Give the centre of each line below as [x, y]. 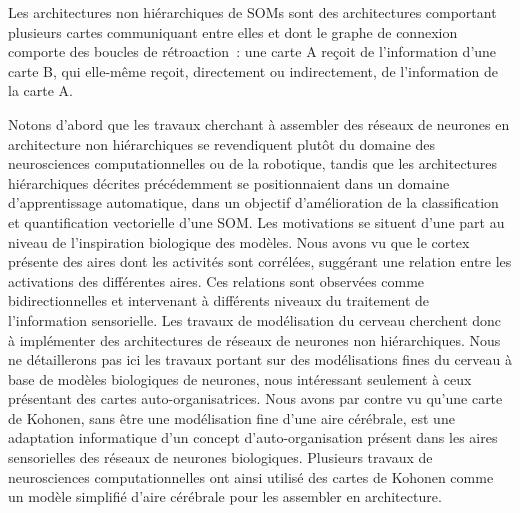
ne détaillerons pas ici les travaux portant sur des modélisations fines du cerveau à [260, 359]
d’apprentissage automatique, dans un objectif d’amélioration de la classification [253, 202]
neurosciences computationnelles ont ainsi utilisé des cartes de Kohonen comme [251, 476]
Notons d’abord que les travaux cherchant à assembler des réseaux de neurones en [259, 123]
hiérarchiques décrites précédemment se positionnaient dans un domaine [229, 182]
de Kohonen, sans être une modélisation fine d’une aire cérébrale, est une [231, 417]
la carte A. [40, 90]
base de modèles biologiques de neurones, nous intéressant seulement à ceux [240, 378]
